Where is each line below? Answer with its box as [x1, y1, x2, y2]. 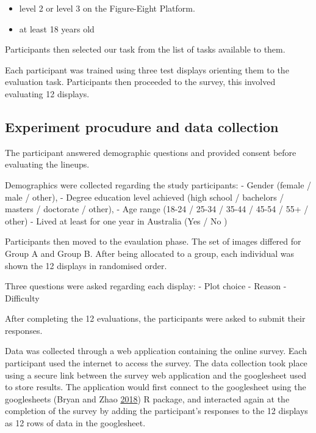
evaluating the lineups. [5, 158, 90, 171]
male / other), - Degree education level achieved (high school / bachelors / [5, 190, 284, 203]
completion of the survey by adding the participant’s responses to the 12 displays [5, 404, 308, 417]
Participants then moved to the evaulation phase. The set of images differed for [5, 235, 301, 248]
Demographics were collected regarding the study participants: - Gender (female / [5, 178, 312, 191]
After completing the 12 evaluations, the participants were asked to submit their [5, 312, 306, 325]
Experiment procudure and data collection [5, 117, 279, 136]
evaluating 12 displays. [5, 87, 90, 100]
